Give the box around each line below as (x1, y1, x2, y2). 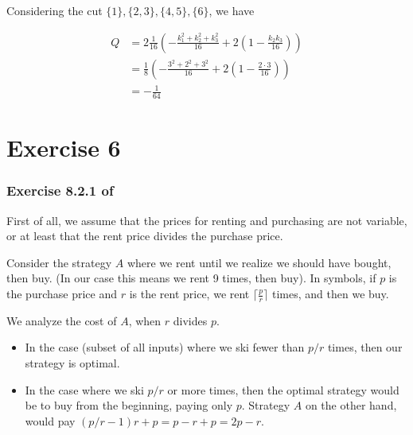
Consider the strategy (6, 254, 112, 270)
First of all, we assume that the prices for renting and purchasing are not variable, (6, 212, 407, 228)
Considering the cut (6, 2, 103, 18)
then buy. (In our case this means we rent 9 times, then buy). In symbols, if (6, 270, 376, 286)
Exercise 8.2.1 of (6, 181, 114, 200)
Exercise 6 (6, 131, 121, 164)
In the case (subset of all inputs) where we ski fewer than (25, 339, 305, 355)
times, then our (327, 339, 403, 355)
